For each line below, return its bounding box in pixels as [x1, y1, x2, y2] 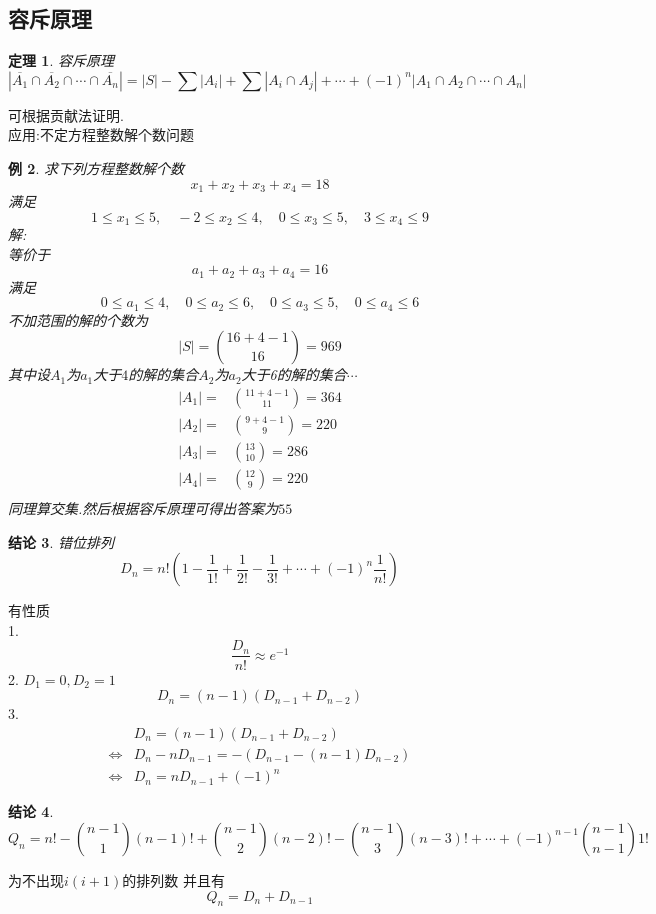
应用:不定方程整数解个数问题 [8, 124, 194, 145]
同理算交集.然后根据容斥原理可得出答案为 [8, 498, 279, 519]
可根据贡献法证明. [8, 104, 124, 125]
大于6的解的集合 [241, 364, 347, 385]
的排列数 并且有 [122, 869, 225, 890]
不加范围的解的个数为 [8, 309, 148, 330]
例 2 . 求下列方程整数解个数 [8, 157, 184, 178]
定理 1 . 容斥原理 [8, 50, 114, 71]
